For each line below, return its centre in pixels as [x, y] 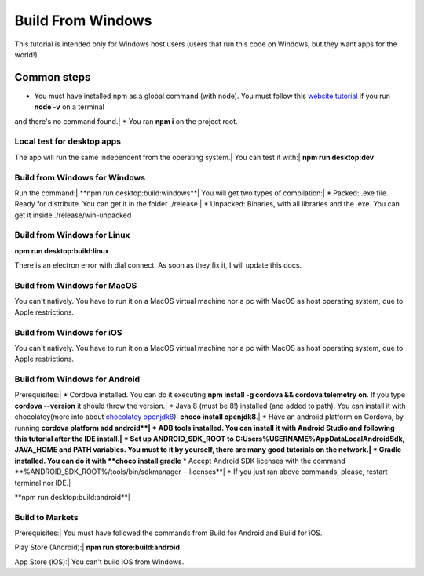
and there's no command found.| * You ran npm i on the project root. [126, 121]
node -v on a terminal [69, 107]
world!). [27, 54]
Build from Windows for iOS [68, 332]
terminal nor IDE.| [43, 483]
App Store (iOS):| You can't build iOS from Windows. [99, 562]
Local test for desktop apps [68, 141]
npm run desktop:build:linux [62, 250]
